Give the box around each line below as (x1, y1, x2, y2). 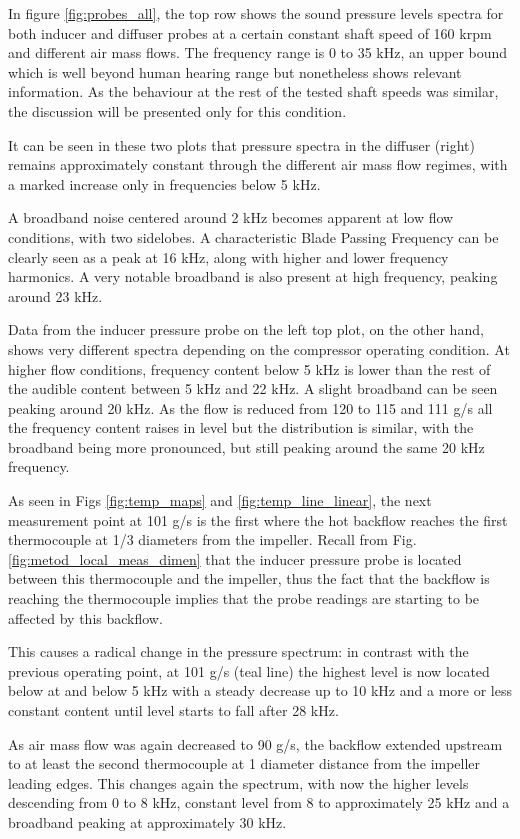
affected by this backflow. (8, 607, 163, 628)
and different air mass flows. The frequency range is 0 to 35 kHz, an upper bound (8, 42, 508, 63)
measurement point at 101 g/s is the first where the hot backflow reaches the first (8, 509, 508, 530)
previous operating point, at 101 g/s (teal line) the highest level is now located (8, 660, 490, 681)
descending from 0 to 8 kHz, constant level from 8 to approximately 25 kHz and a (8, 792, 510, 813)
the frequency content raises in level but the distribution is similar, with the (8, 417, 474, 438)
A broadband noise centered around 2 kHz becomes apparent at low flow (8, 207, 454, 228)
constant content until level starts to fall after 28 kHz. (8, 700, 339, 720)
